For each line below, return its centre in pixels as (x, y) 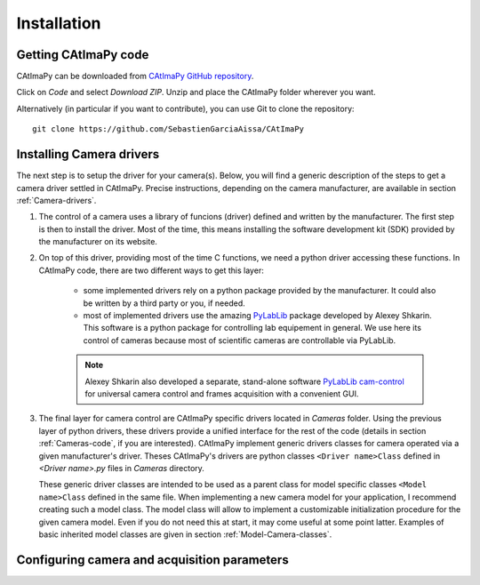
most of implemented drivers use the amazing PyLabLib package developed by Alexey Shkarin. (258, 316)
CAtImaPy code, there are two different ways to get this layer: (151, 270)
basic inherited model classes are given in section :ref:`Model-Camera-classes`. (185, 534)
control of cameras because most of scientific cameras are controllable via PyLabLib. (240, 340)
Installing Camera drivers (88, 154)
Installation (59, 23)
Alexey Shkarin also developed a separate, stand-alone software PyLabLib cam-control (244, 381)
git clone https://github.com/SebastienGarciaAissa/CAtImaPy (168, 129)
